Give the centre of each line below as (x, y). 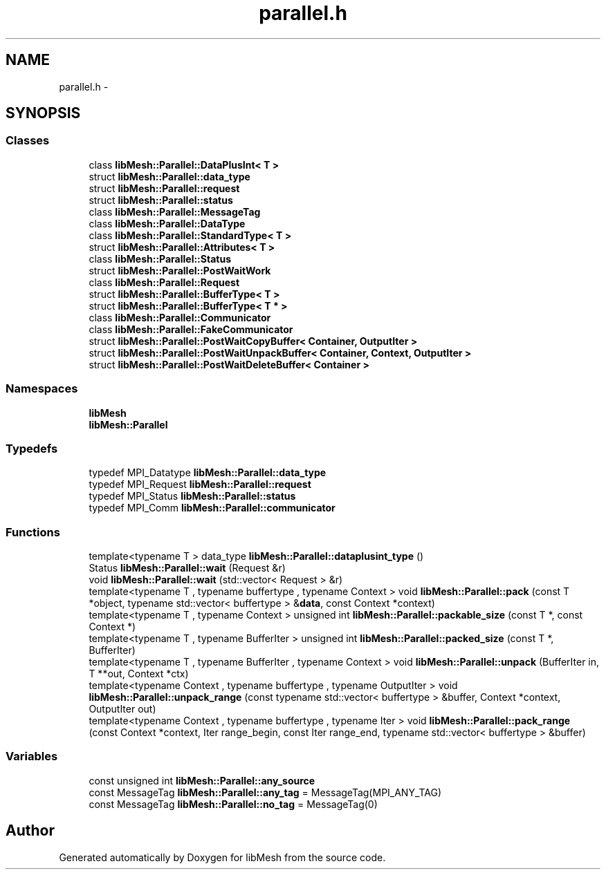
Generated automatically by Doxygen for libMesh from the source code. (222, 857)
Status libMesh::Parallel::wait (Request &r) (187, 568)
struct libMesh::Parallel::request (164, 188)
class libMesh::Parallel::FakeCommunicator (191, 329)
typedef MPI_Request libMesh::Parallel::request (200, 484)
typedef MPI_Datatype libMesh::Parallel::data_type (208, 473)
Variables (32, 756)
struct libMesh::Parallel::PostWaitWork (180, 270)
